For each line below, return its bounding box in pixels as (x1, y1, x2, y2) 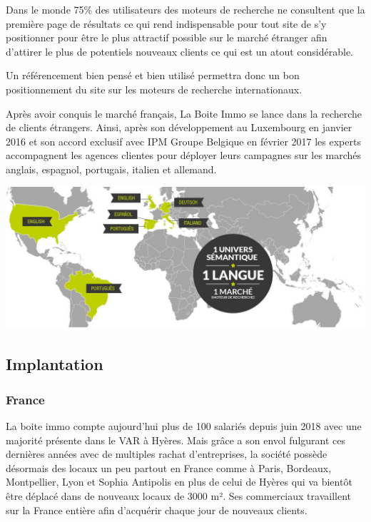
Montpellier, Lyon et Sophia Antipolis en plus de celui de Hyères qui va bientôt (6, 474, 352, 489)
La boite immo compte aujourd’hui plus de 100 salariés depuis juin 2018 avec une (6, 418, 362, 433)
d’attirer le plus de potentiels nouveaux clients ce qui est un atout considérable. (6, 43, 354, 58)
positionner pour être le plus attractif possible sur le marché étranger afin (6, 30, 327, 45)
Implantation (6, 353, 103, 375)
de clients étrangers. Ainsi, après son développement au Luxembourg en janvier (6, 120, 352, 135)
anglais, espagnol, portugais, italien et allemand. (6, 161, 217, 176)
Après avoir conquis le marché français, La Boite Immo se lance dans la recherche (6, 106, 362, 121)
